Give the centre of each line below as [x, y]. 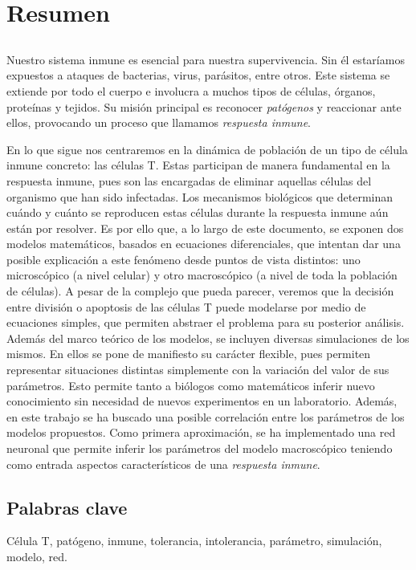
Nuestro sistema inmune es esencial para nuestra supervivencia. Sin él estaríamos [206, 59]
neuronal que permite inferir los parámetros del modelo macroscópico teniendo [200, 448]
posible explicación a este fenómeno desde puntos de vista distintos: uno [184, 259]
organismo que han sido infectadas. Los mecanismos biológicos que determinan [200, 196]
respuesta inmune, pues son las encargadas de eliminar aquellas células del [189, 180]
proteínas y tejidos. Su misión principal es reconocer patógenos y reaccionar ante [204, 106]
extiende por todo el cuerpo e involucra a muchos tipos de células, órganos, [191, 90]
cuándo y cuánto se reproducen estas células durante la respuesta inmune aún [198, 212]
